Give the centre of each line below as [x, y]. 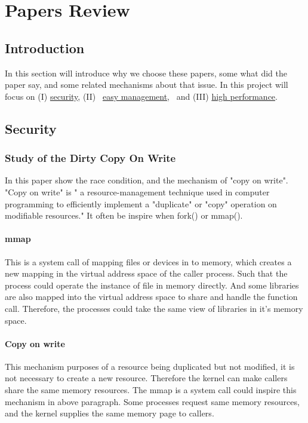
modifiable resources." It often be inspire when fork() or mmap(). [124, 215]
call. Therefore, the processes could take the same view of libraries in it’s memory [154, 308]
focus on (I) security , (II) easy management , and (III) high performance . [141, 96]
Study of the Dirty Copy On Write [90, 158]
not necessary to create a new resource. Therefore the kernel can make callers [146, 378]
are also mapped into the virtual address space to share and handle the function [151, 297]
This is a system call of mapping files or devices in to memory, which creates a [148, 261]
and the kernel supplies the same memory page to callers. [110, 413]
